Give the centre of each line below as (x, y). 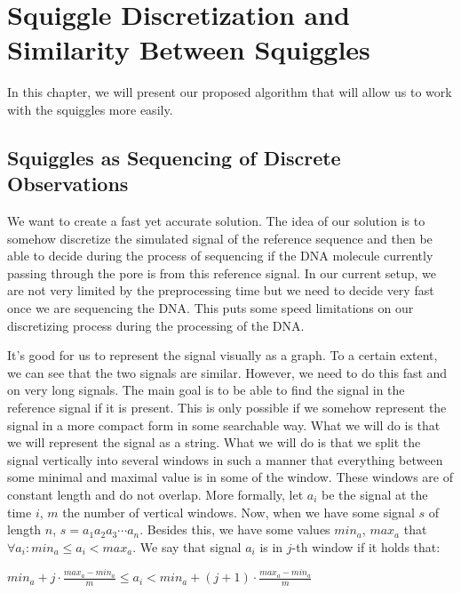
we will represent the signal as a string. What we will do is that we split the (214, 442)
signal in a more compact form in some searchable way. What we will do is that (224, 425)
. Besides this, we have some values (235, 529)
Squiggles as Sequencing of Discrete (174, 157)
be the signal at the (375, 494)
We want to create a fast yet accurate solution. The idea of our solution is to (216, 221)
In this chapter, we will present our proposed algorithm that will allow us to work (230, 92)
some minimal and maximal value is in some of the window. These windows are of (230, 477)
